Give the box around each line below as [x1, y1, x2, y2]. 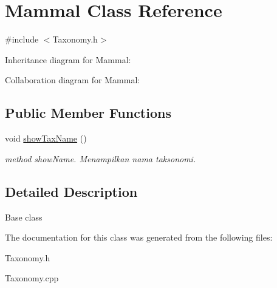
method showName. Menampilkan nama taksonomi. [5, 152, 196, 165]
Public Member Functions [5, 103, 171, 122]
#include [5, 33, 39, 46]
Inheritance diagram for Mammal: [5, 53, 131, 66]
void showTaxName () [5, 132, 87, 145]
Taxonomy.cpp [5, 272, 59, 284]
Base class [5, 210, 43, 223]
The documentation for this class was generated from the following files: [5, 231, 273, 244]
